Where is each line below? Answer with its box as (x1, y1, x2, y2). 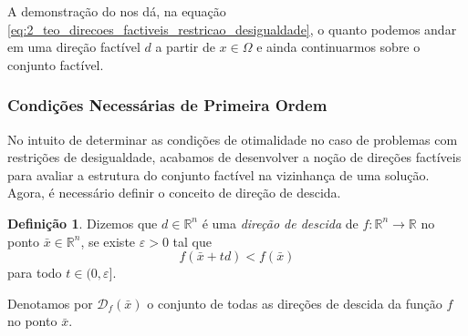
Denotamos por (7, 293, 93, 312)
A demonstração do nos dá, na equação (7, 2, 226, 20)
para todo (7, 263, 62, 282)
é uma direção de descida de (202, 213, 359, 232)
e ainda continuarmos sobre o (256, 37, 421, 56)
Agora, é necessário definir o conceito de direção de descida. (7, 183, 341, 202)
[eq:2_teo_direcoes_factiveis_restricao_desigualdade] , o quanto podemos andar (7, 19, 457, 38)
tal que (172, 231, 212, 250)
